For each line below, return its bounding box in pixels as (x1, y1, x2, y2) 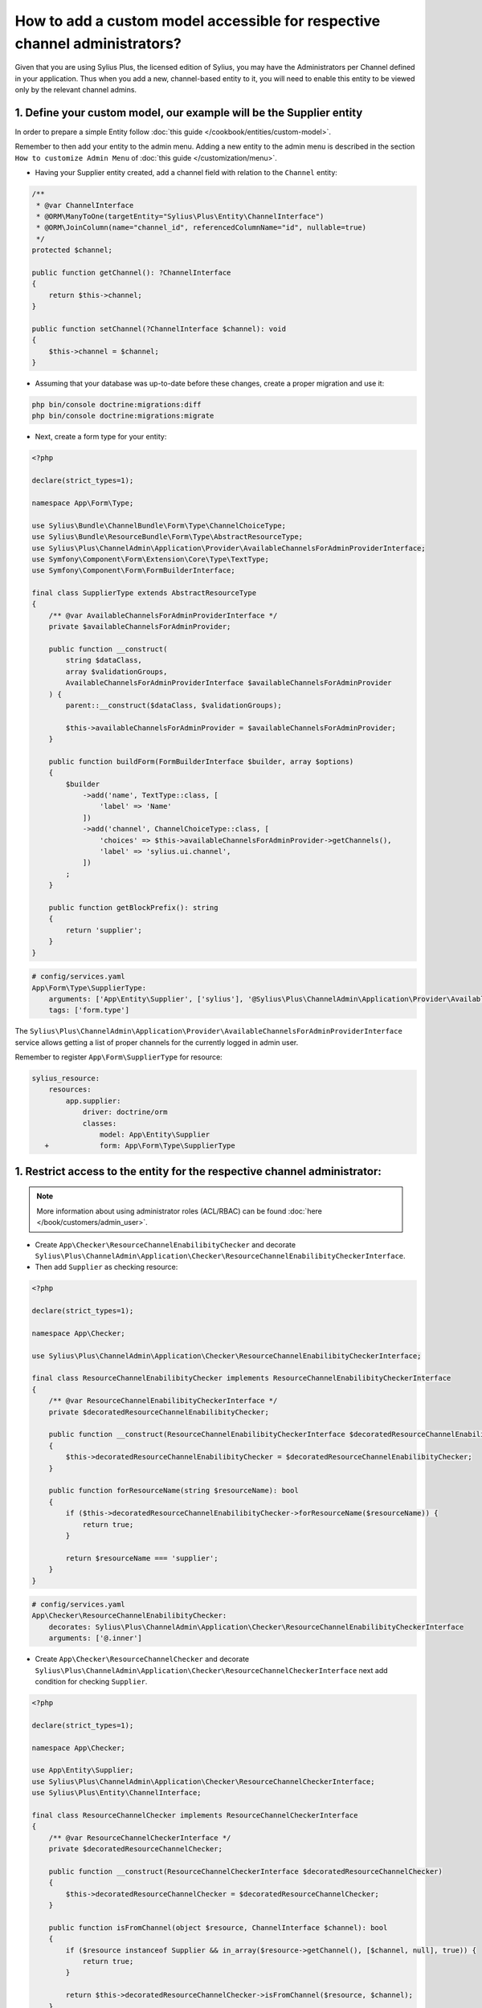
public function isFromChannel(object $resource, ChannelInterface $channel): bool (48, 1923, 388, 1932)
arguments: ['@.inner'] (48, 1634, 142, 1643)
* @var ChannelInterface (36, 201, 134, 210)
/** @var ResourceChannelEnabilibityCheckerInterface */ (48, 1396, 278, 1406)
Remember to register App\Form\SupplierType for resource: (14, 1052, 223, 1062)
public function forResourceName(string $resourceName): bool (48, 1486, 299, 1496)
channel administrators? (14, 35, 182, 52)
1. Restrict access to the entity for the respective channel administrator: (14, 1165, 382, 1178)
